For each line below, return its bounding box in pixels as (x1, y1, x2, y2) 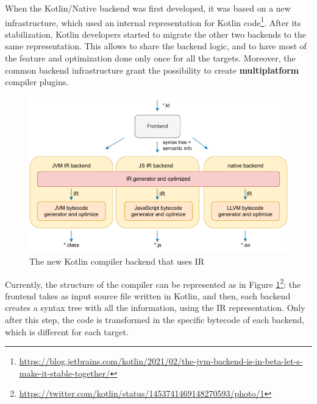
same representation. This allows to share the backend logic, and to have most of (5, 40, 307, 52)
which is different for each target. (5, 325, 129, 338)
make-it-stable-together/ (19, 366, 110, 379)
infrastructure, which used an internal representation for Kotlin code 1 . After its (5, 14, 301, 29)
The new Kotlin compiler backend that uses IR (29, 254, 204, 267)
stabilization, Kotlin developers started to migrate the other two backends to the (5, 27, 306, 40)
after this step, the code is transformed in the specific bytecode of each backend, (5, 313, 305, 326)
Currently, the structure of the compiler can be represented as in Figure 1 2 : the (5, 276, 301, 290)
